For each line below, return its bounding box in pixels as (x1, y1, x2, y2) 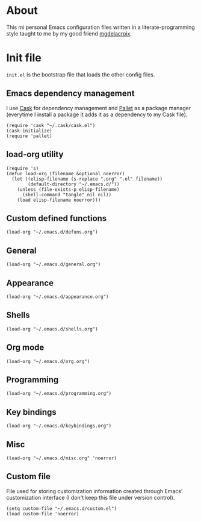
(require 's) (6, 165, 39, 172)
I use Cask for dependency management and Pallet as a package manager (6, 104, 191, 111)
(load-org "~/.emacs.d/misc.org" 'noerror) (6, 455, 117, 461)
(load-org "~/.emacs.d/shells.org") (6, 326, 98, 332)
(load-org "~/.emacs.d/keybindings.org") (6, 423, 112, 429)
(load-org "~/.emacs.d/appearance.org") (6, 293, 110, 300)
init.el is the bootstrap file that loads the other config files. (6, 70, 155, 78)
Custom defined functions (6, 213, 107, 223)
